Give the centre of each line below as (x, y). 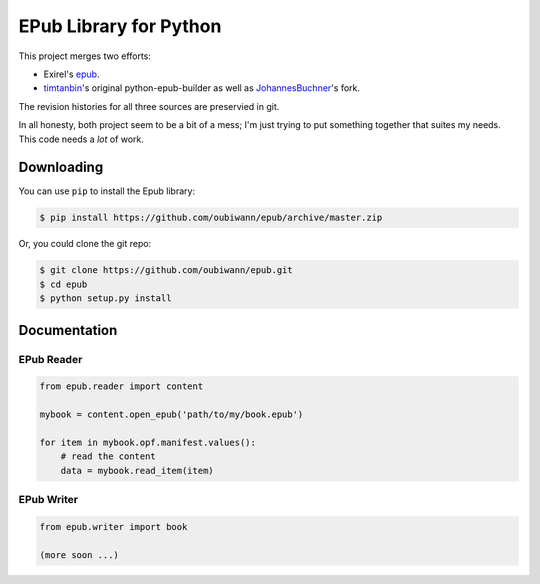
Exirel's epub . (71, 74)
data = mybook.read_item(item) (137, 470)
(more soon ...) (79, 554)
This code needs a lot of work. (81, 139)
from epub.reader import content (121, 386)
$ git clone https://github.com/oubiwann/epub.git (166, 270)
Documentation (68, 330)
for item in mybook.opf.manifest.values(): (148, 442)
